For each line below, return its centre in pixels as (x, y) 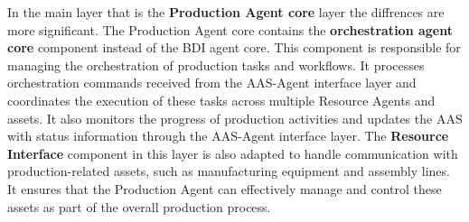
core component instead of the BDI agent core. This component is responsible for (234, 47)
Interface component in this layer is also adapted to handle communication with (233, 153)
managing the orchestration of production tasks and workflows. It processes (216, 65)
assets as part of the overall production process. (139, 206)
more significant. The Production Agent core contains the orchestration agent (230, 29)
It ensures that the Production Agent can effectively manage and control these (225, 188)
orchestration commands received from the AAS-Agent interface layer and (212, 83)
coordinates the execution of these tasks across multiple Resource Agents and (221, 100)
